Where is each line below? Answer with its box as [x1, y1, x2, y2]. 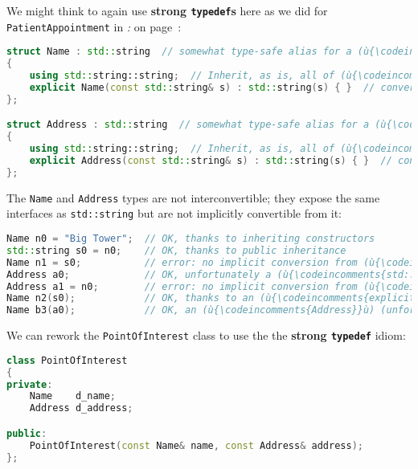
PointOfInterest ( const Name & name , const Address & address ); [29, 439, 363, 451]
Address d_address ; [29, 402, 133, 414]
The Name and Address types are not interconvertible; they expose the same [6, 189, 380, 206]
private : [6, 378, 53, 390]
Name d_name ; [29, 390, 117, 402]
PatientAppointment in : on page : [6, 18, 182, 35]
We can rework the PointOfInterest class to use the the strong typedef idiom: [6, 327, 406, 344]
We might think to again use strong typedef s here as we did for [6, 2, 328, 18]
